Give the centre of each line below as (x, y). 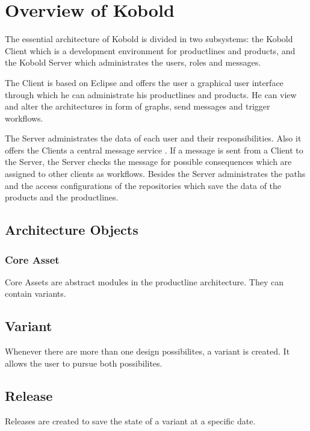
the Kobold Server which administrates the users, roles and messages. (133, 62)
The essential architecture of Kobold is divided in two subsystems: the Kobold (149, 39)
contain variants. (36, 293)
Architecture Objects (72, 230)
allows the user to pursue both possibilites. (84, 363)
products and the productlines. (62, 197)
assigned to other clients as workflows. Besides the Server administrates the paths (155, 174)
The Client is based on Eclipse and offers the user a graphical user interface (144, 82)
